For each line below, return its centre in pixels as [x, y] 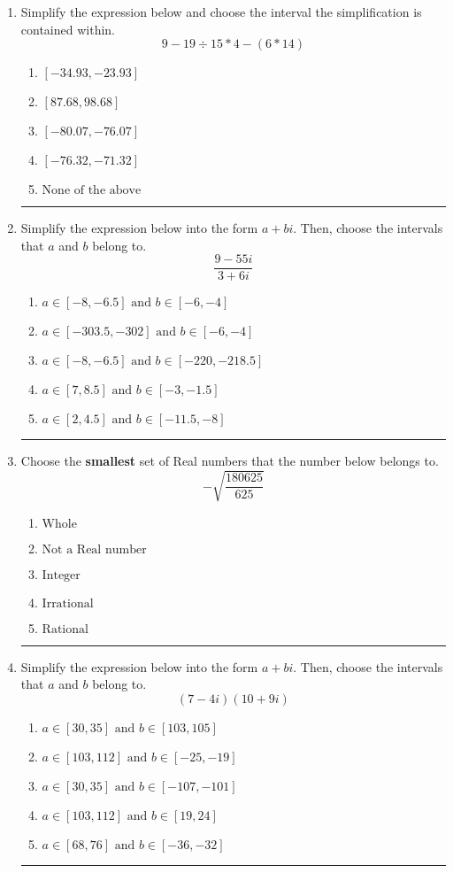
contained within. [68, 29]
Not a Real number [94, 549]
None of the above [92, 191]
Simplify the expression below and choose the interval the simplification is [221, 12]
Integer [61, 575]
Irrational [68, 603]
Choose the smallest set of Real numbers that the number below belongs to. [230, 461]
